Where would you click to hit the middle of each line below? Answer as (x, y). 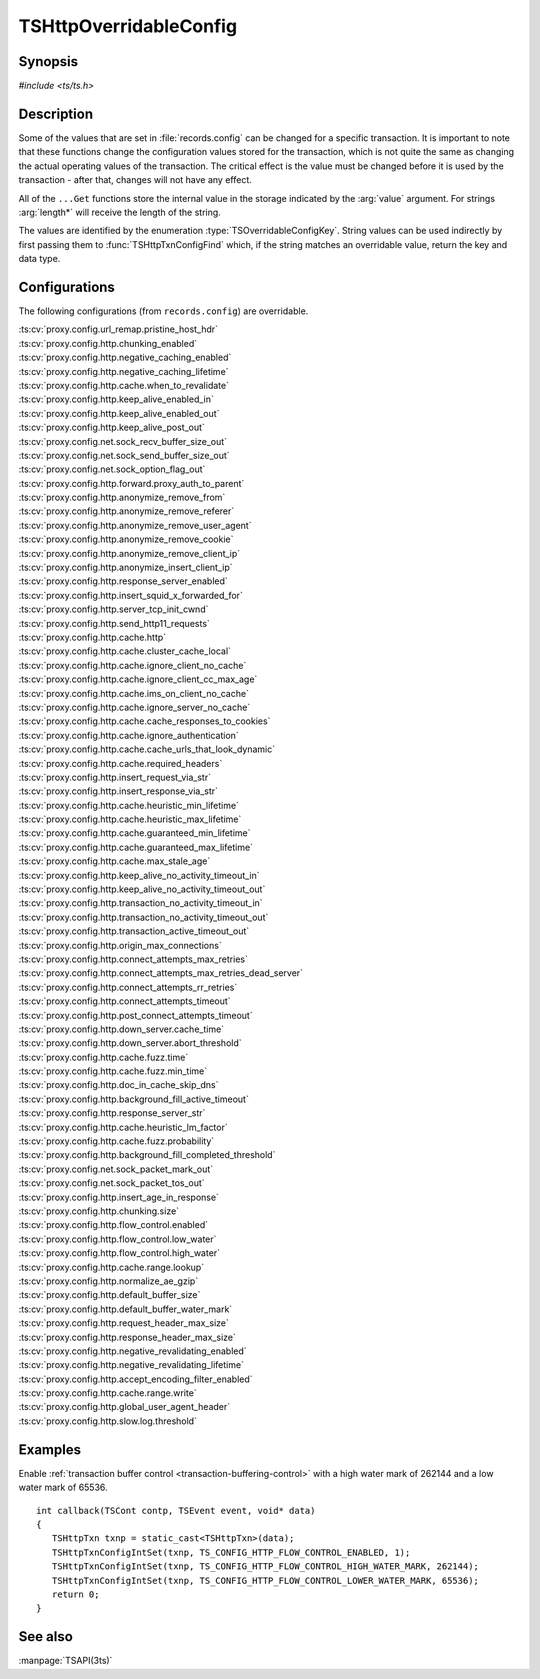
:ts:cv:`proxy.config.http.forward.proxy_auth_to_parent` (131, 483)
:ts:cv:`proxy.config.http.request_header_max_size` (124, 1323)
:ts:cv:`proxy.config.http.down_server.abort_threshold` (130, 1043)
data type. (39, 259)
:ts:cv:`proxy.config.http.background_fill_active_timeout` (133, 1099)
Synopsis (48, 61)
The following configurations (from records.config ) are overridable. (163, 311)
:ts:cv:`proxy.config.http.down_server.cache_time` (121, 1029)
